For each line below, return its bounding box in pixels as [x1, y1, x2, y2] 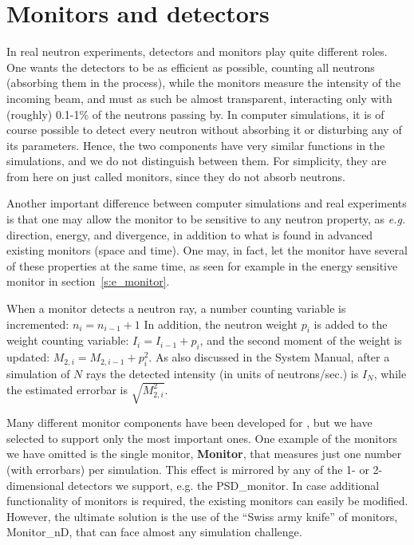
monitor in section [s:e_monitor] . [6, 273, 170, 290]
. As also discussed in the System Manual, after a [148, 349, 390, 365]
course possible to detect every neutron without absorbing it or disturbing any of [6, 121, 402, 138]
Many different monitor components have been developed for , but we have [6, 414, 373, 431]
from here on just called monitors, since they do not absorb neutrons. [6, 168, 345, 184]
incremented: [6, 315, 69, 332]
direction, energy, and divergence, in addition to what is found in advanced [6, 226, 373, 243]
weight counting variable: [6, 332, 129, 349]
